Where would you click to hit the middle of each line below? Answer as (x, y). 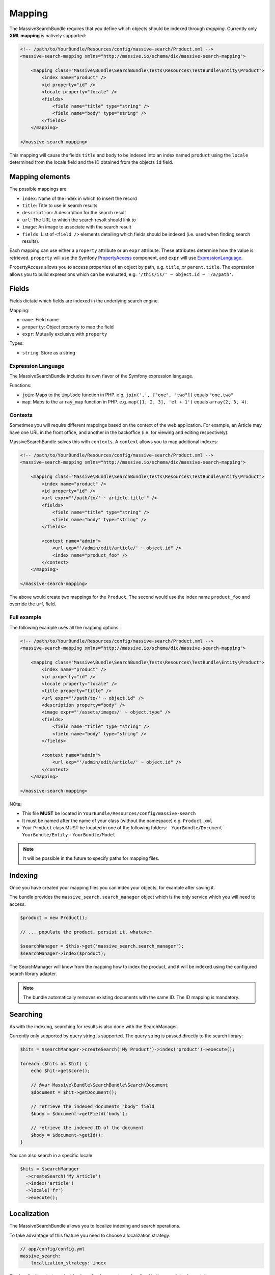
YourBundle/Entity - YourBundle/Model (69, 835)
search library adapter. (33, 974)
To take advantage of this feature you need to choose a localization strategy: (90, 1235)
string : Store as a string (49, 352)
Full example (25, 617)
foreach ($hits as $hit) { (54, 1064)
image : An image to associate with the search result (77, 227)
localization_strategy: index (68, 1263)
